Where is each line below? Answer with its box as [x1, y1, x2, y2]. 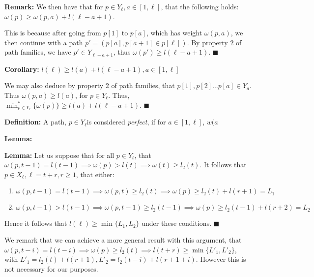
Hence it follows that [4, 218, 67, 228]
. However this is [196, 254, 246, 264]
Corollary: [4, 63, 39, 74]
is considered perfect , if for [86, 117, 166, 127]
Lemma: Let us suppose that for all [4, 150, 114, 160]
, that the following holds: [161, 1, 239, 11]
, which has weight [146, 28, 202, 38]
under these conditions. [142, 218, 212, 228]
